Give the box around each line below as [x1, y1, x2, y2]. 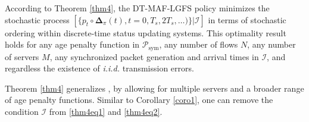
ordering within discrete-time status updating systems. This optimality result [5, 26, 286, 39]
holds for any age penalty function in [5, 38, 140, 51]
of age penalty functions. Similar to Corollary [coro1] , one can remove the [5, 93, 273, 106]
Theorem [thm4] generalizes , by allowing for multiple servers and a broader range [5, 82, 304, 94]
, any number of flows [159, 38, 238, 51]
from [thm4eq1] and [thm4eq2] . [49, 105, 163, 118]
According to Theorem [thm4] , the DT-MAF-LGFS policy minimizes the [5, 2, 270, 14]
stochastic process [5, 13, 70, 26]
